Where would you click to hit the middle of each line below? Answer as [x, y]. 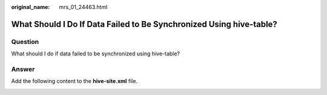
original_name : [31, 7]
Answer [23, 69]
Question [25, 41]
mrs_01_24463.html [83, 7]
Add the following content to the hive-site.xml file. [74, 81]
